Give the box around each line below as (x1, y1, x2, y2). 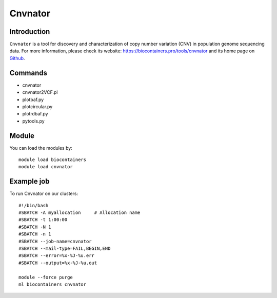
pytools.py (22, 118, 45, 124)
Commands (9, 68, 48, 77)
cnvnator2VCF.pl (22, 89, 58, 95)
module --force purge (18, 274, 73, 280)
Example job (9, 177, 50, 186)
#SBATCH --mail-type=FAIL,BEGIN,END (18, 246, 111, 251)
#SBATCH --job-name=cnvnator (18, 239, 92, 244)
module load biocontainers (18, 157, 87, 163)
